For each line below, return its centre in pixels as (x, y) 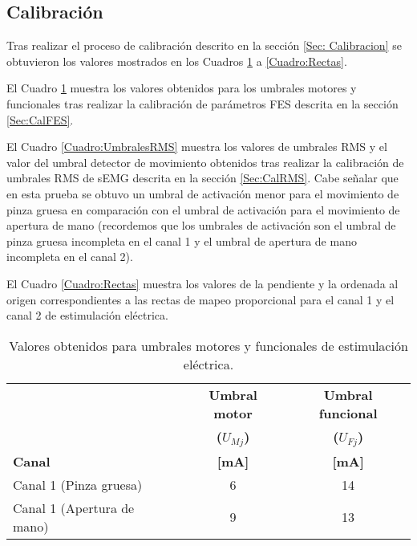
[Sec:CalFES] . (40, 119)
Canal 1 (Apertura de (74, 507)
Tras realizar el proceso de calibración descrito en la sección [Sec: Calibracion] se (204, 45)
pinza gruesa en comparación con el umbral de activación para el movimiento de (203, 209)
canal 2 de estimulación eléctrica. (87, 315)
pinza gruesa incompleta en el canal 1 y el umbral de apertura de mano (182, 240)
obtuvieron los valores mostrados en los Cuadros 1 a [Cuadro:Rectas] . (177, 61)
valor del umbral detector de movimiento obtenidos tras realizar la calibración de (205, 162)
